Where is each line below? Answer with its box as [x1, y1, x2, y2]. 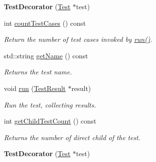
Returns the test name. [4, 67, 72, 77]
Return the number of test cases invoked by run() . [4, 34, 153, 44]
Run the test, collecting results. [4, 99, 96, 109]
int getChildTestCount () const [4, 116, 97, 126]
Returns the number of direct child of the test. [4, 132, 140, 142]
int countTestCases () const [4, 18, 86, 28]
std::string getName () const [4, 50, 88, 60]
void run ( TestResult [4, 83, 66, 93]
